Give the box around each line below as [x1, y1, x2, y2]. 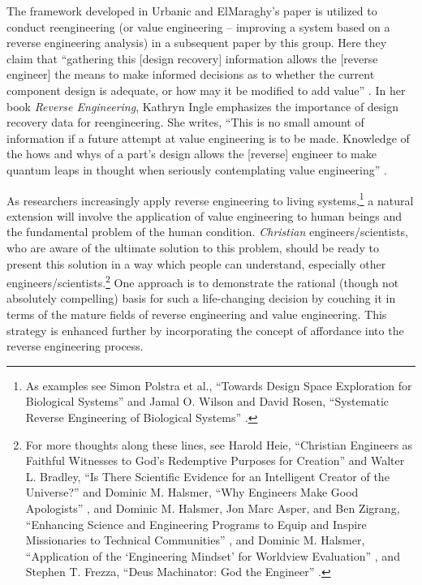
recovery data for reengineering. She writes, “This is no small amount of [6, 114, 364, 131]
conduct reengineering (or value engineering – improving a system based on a [6, 18, 390, 35]
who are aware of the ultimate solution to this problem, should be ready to [6, 239, 379, 256]
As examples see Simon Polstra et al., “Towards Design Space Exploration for [25, 376, 412, 394]
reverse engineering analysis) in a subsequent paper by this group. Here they [6, 34, 387, 51]
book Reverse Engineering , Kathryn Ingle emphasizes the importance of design [6, 97, 399, 114]
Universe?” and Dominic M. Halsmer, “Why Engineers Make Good [25, 484, 359, 501]
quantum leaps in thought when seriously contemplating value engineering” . [6, 161, 387, 178]
